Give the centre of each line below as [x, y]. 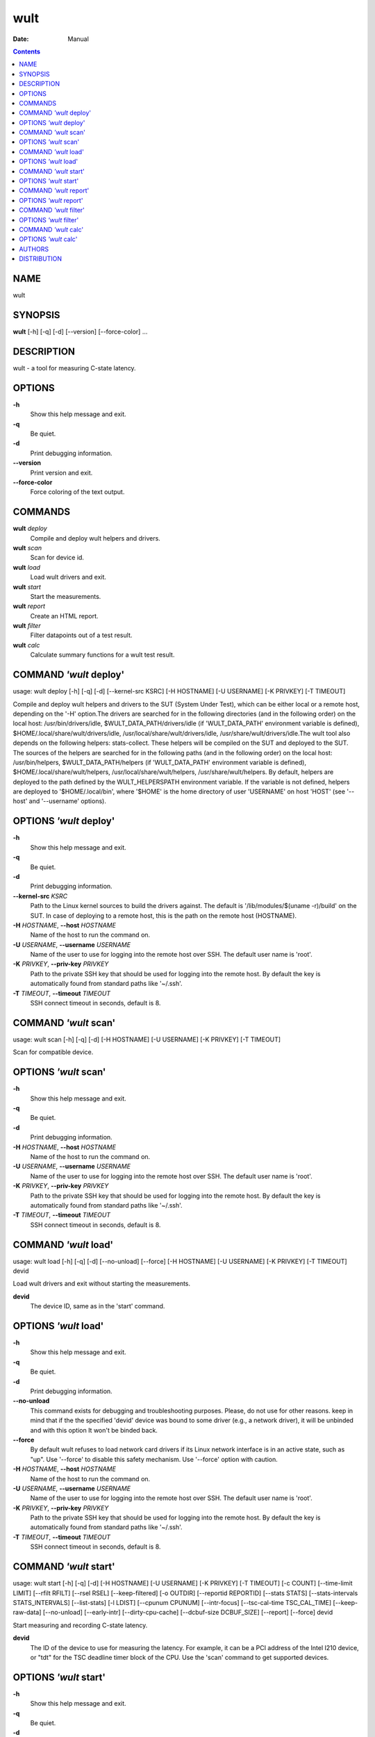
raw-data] [27, 1613]
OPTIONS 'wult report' [51, 200]
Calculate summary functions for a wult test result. [102, 655]
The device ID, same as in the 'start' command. [98, 1306]
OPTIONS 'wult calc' [48, 239]
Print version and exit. [61, 472]
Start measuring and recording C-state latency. [80, 1625]
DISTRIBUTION [41, 259]
